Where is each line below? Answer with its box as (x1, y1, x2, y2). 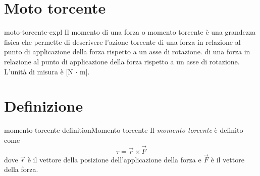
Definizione (4, 96, 83, 116)
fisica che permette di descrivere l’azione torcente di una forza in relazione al (4, 36, 241, 47)
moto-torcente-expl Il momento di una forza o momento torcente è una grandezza (4, 27, 256, 37)
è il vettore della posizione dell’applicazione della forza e (27, 154, 201, 164)
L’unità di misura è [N (4, 66, 73, 76)
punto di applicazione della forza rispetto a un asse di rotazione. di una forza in (4, 46, 250, 57)
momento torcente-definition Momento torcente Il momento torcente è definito (4, 125, 243, 135)
